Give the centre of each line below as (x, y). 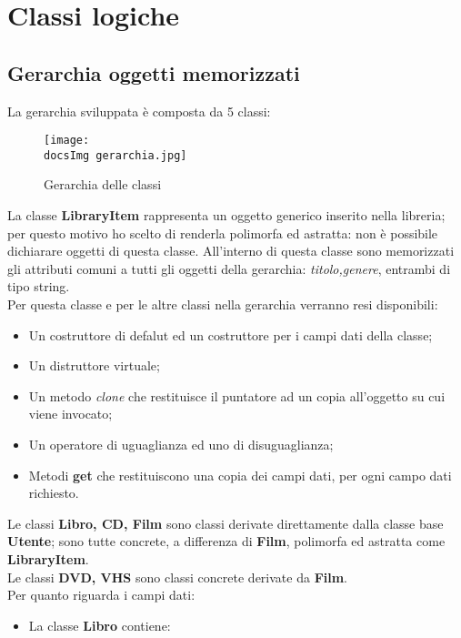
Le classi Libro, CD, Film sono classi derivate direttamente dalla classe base (225, 523)
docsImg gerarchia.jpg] (115, 155)
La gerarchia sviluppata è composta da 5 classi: (139, 111)
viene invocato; (70, 414)
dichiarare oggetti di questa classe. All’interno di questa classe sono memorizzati (231, 251)
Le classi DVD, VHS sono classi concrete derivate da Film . (178, 577)
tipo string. (39, 286)
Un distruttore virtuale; (94, 365)
